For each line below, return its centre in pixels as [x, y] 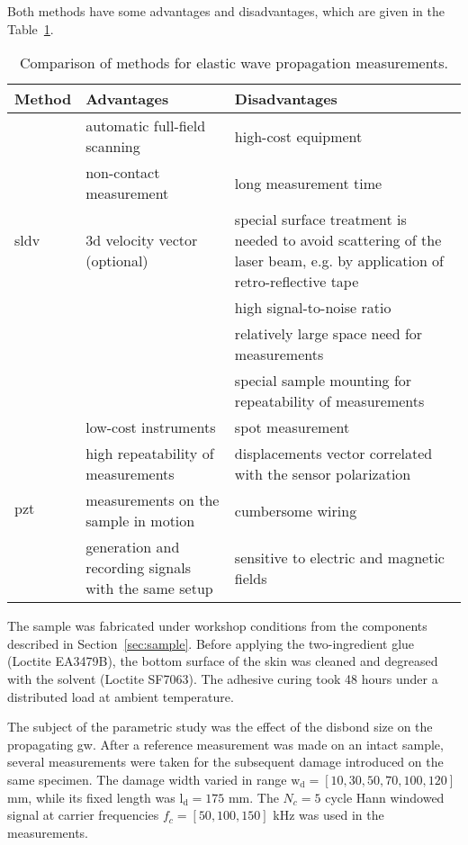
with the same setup [149, 589]
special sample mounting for [323, 381]
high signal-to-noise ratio [313, 308]
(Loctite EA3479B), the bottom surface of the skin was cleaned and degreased [223, 661]
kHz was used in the [328, 815]
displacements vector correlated [333, 454]
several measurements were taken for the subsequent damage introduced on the [225, 762]
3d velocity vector [142, 240]
